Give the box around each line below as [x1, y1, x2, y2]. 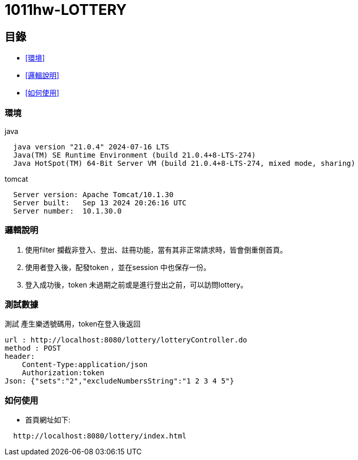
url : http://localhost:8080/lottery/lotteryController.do [5, 336, 248, 344]
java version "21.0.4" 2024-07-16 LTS [13, 142, 169, 151]
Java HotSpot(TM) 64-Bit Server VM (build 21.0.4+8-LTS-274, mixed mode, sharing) [13, 159, 355, 167]
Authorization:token [22, 369, 104, 377]
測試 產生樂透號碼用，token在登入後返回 [5, 319, 141, 329]
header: [5, 352, 35, 361]
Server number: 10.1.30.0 [13, 206, 122, 215]
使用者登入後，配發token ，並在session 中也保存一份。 [25, 262, 211, 272]
